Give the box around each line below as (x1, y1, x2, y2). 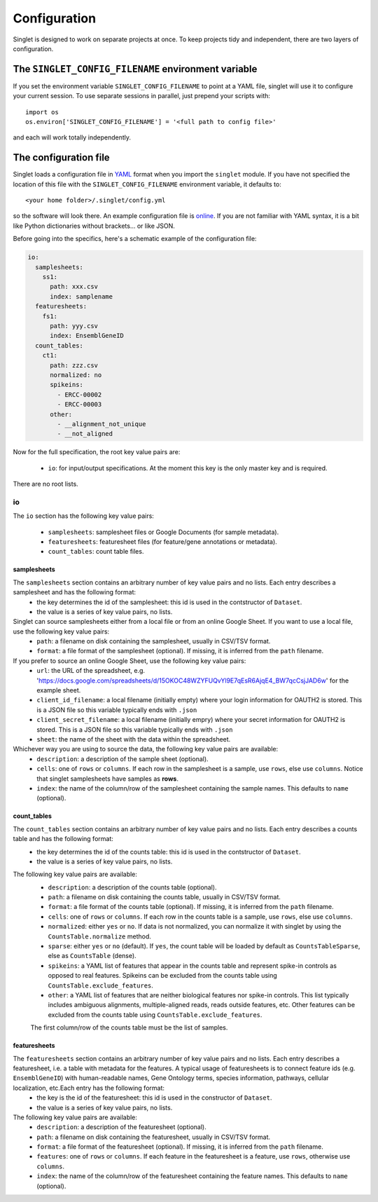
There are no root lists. (13, 480, 78, 489)
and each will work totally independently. (13, 133, 132, 142)
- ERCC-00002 (57, 390, 102, 399)
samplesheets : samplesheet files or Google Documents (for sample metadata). (48, 528, 279, 536)
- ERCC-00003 (57, 400, 102, 409)
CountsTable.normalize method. (48, 932, 152, 941)
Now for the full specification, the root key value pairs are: (13, 448, 181, 456)
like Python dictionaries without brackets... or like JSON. (13, 221, 175, 230)
